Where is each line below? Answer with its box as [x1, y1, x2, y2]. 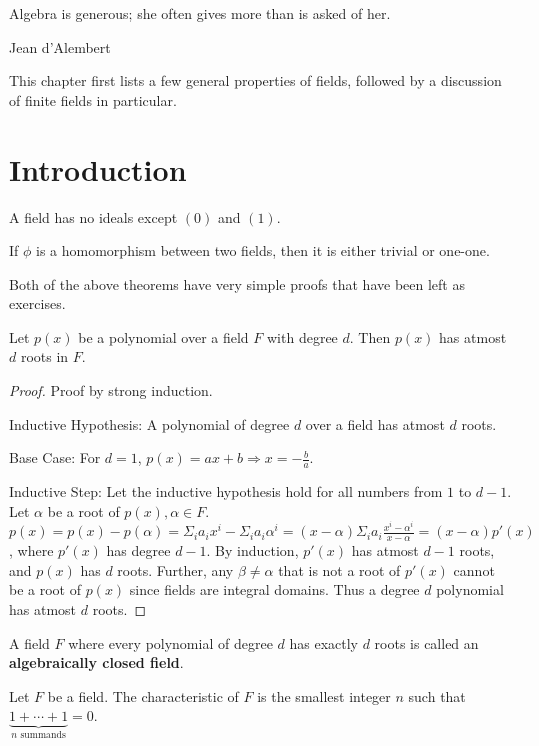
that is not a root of [278, 559, 401, 580]
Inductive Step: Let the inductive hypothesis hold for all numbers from [9, 481, 443, 502]
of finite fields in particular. [9, 89, 177, 110]
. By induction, [206, 540, 299, 561]
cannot [453, 559, 495, 580]
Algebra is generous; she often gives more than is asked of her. [9, 3, 391, 23]
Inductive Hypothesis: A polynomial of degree [9, 413, 290, 434]
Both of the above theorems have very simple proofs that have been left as [9, 273, 465, 294]
